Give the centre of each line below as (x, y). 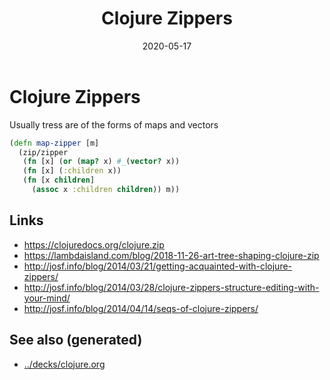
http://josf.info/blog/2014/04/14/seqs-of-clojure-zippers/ (141, 308)
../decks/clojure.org (64, 364)
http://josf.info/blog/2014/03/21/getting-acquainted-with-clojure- (158, 266)
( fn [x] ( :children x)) (72, 171)
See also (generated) (76, 340)
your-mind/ (47, 298)
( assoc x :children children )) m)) (106, 190)
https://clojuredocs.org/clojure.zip (94, 244)
